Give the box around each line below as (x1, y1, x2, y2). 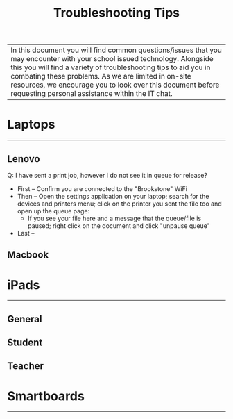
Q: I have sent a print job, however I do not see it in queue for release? (7, 171, 208, 179)
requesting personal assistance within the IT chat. (10, 89, 173, 99)
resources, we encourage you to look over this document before (10, 80, 220, 90)
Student (7, 337, 43, 349)
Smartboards (7, 388, 85, 404)
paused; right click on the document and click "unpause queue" (27, 221, 210, 230)
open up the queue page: (17, 206, 90, 215)
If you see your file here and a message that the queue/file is (27, 214, 202, 222)
